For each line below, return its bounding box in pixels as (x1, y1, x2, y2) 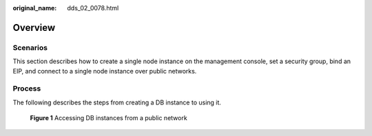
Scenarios (12, 43, 48, 52)
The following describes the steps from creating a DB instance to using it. (12, 98, 222, 106)
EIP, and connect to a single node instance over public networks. (12, 67, 197, 75)
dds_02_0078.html (67, 4, 119, 12)
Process (12, 84, 41, 93)
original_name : (12, 4, 57, 12)
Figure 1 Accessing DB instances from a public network (30, 114, 187, 122)
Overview (12, 21, 56, 34)
